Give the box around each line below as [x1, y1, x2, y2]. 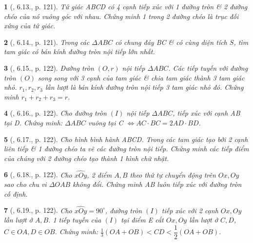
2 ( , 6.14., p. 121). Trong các [4, 37, 90, 47]
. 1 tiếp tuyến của [48, 215, 101, 225]
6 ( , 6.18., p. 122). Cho [4, 169, 72, 180]
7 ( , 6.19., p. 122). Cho [4, 205, 72, 215]
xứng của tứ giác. [4, 20, 56, 31]
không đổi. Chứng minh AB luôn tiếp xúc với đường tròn [73, 179, 242, 189]
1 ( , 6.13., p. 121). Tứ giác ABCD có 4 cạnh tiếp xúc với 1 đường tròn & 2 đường [4, 1, 248, 11]
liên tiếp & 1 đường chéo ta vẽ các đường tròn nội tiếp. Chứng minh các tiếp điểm [4, 143, 249, 154]
